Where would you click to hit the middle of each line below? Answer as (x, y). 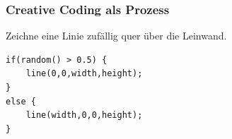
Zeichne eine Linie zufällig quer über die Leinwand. (116, 36)
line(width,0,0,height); (84, 115)
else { (21, 101)
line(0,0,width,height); (84, 74)
